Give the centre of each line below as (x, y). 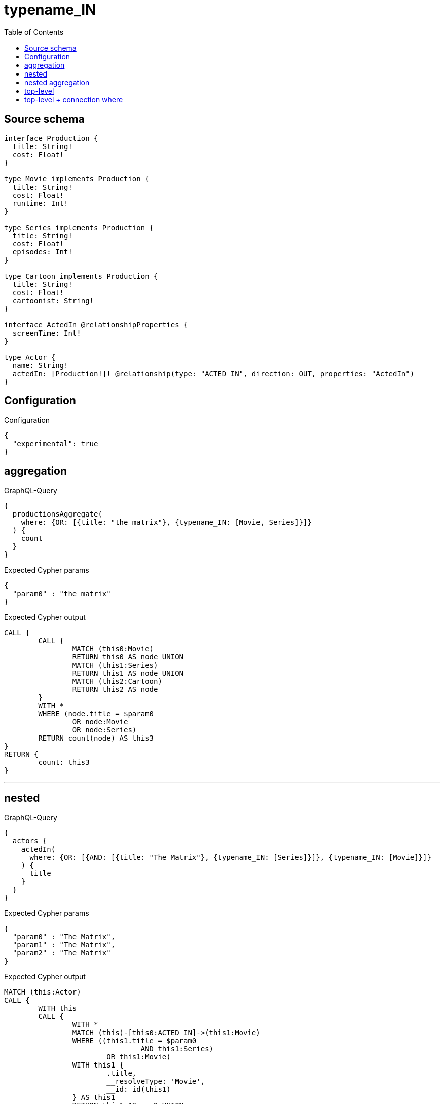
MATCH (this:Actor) (43, 992)
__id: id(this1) (139, 1090)
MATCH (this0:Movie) (113, 649)
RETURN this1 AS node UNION (128, 673)
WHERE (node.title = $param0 (96, 714)
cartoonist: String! (53, 300)
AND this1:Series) (177, 1049)
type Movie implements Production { (77, 179)
